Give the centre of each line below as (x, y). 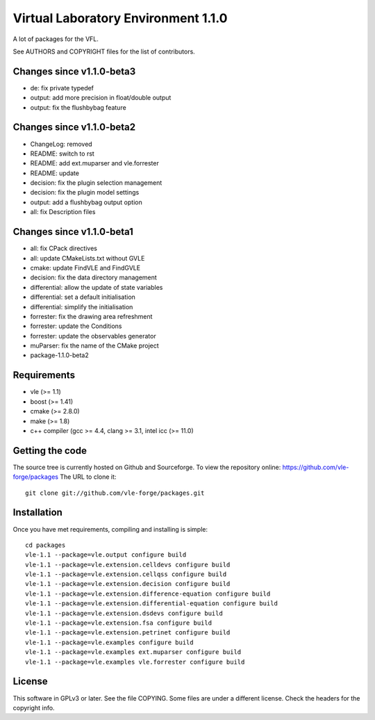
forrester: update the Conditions (76, 326)
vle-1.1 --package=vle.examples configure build (109, 642)
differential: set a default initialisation (83, 297)
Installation (37, 513)
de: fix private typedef (62, 88)
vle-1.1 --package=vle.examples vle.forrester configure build (135, 662)
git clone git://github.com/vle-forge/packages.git (115, 493)
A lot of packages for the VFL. (56, 39)
